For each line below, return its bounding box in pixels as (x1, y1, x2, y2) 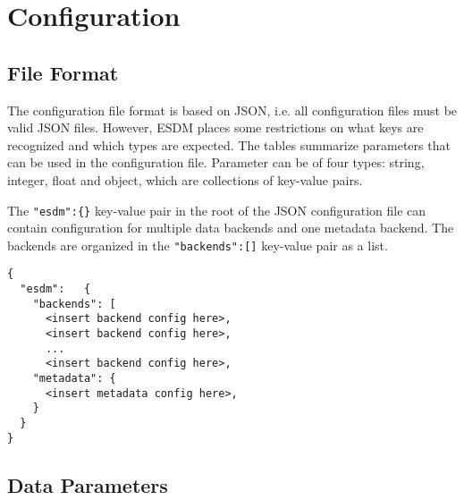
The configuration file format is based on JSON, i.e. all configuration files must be (7, 100, 458, 119)
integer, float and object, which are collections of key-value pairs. (7, 170, 363, 189)
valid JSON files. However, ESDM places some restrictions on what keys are (7, 118, 424, 137)
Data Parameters (7, 470, 168, 498)
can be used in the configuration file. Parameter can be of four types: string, (7, 153, 425, 172)
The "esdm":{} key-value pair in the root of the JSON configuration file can (7, 200, 426, 219)
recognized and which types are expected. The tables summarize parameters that (7, 135, 451, 154)
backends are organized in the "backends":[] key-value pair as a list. (7, 235, 388, 254)
